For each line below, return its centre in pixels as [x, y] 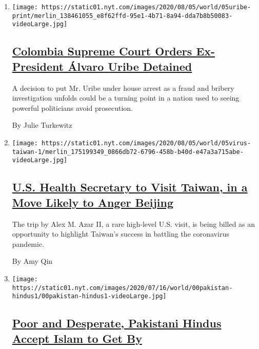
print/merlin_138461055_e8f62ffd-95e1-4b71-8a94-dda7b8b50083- [122, 16]
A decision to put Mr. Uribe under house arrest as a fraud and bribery [123, 88]
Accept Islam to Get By [77, 338]
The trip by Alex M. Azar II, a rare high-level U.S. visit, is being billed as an [134, 224]
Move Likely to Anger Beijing [93, 202]
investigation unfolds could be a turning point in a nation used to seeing [126, 98]
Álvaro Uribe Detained [130, 66]
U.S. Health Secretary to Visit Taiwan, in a [130, 187]
